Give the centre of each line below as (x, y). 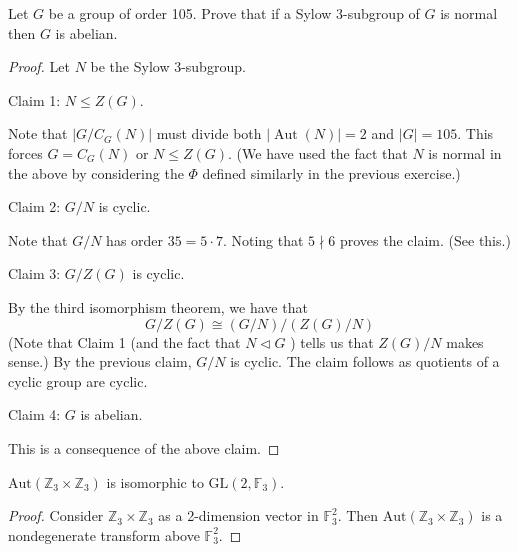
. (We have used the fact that (318, 152)
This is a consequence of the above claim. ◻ (144, 447)
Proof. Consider (56, 515)
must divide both (209, 133)
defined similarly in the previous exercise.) (331, 172)
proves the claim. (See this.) (425, 239)
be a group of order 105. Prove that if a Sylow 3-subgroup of (234, 13)
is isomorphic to (155, 481)
